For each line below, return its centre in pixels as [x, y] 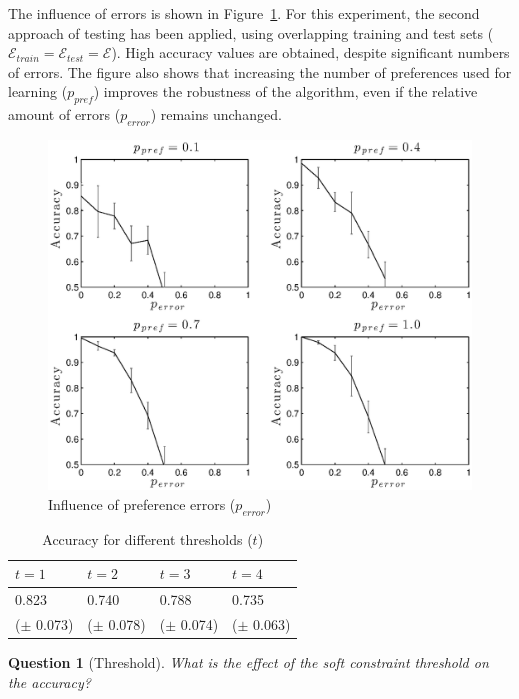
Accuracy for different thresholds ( [147, 538]
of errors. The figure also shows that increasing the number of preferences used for [260, 71]
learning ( [38, 91]
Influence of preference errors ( [142, 503]
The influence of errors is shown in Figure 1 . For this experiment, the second [244, 13]
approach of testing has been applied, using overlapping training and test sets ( [251, 32]
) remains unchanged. [216, 114]
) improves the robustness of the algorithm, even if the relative [285, 91]
